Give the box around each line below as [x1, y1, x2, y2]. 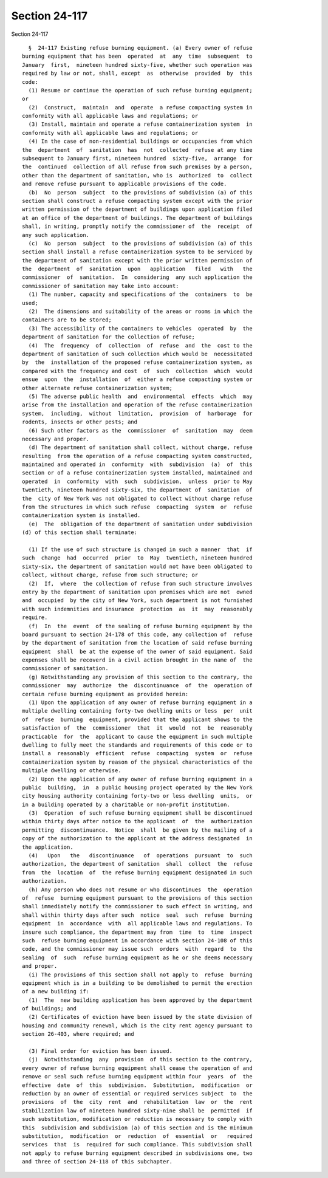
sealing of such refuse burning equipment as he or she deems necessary [22, 954, 253, 961]
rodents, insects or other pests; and [22, 419, 138, 425]
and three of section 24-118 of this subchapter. [22, 1158, 173, 1165]
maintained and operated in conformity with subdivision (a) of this [22, 461, 253, 468]
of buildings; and [22, 1005, 77, 1012]
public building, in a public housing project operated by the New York [22, 784, 253, 791]
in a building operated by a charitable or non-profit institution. [22, 801, 230, 808]
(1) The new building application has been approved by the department [28, 996, 253, 1004]
